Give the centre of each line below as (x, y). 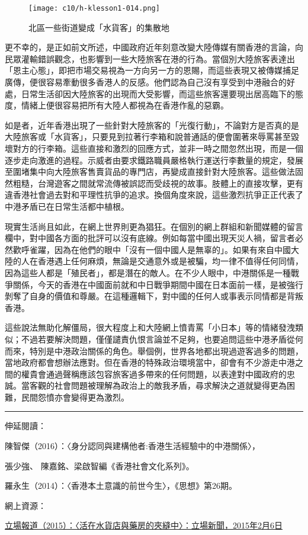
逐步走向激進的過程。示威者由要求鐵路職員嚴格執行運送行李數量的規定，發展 (154, 160)
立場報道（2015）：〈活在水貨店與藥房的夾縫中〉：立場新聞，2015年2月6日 (144, 525)
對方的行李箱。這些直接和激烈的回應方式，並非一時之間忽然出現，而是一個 (158, 148)
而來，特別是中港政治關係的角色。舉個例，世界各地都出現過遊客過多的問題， (154, 350)
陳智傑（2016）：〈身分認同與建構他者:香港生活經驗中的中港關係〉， (132, 446)
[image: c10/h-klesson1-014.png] (94, 8)
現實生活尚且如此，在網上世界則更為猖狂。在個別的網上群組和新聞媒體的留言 (154, 226)
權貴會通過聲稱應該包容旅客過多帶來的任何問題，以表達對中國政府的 (154, 374)
